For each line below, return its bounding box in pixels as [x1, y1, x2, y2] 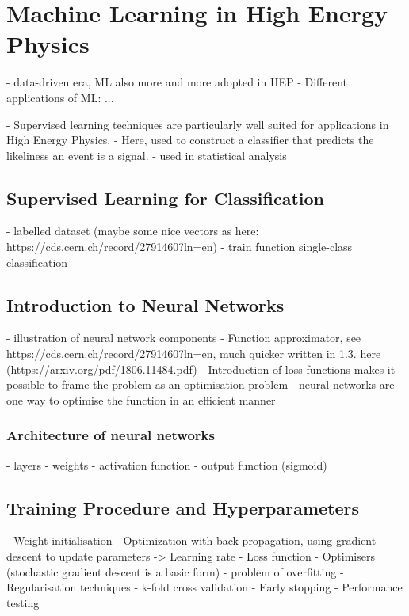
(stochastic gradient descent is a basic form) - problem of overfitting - [6, 563, 344, 580]
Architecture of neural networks [6, 425, 215, 445]
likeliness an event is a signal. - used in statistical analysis [6, 146, 287, 163]
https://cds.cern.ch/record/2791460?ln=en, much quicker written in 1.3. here [6, 345, 381, 362]
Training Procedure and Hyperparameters [6, 495, 360, 519]
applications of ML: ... [6, 89, 114, 105]
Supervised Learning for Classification [6, 185, 324, 210]
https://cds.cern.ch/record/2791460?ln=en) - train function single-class [6, 238, 353, 255]
